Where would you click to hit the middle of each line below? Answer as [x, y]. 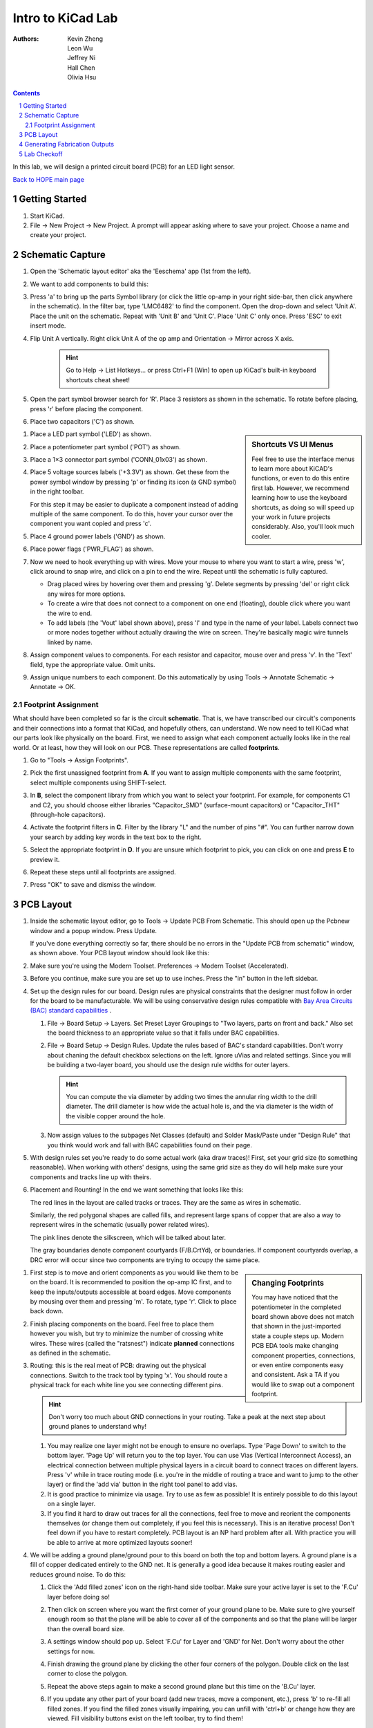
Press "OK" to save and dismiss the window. [93, 885]
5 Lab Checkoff [41, 154]
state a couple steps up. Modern [298, 1336]
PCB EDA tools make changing [295, 1346]
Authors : [26, 39]
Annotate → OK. [53, 687]
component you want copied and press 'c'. [91, 524]
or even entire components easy [298, 1364]
